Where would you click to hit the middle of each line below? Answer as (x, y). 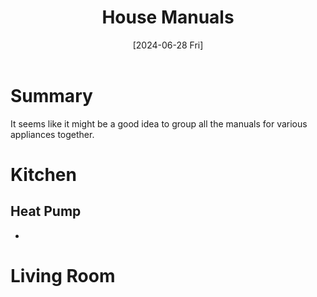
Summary (51, 95)
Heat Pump (46, 211)
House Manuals (168, 17)
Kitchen (43, 174)
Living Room (63, 275)
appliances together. (52, 134)
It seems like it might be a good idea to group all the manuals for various (159, 123)
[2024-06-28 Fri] (168, 45)
